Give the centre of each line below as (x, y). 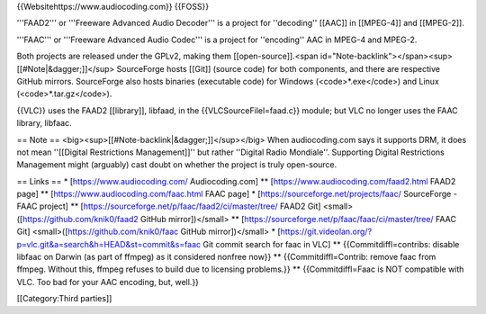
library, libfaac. (44, 123)
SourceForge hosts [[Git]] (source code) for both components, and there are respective (279, 68)
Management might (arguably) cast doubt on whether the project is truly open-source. (177, 165)
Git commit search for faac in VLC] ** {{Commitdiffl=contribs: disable (331, 244)
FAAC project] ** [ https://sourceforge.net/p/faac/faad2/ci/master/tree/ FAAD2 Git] (169, 206)
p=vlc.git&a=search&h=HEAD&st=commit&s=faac (109, 244)
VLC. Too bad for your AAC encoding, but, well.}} (108, 282)
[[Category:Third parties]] (64, 299)
